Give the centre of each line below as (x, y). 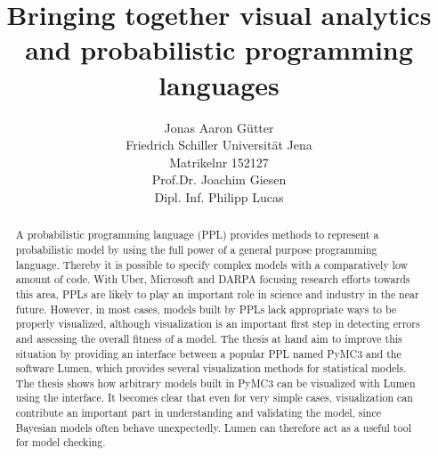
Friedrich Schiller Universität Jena (219, 145)
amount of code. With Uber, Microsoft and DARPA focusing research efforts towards (213, 279)
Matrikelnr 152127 (219, 162)
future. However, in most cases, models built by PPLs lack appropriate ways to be (206, 309)
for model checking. (61, 442)
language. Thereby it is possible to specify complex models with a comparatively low (212, 264)
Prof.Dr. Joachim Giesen (219, 179)
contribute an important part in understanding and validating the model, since (199, 413)
